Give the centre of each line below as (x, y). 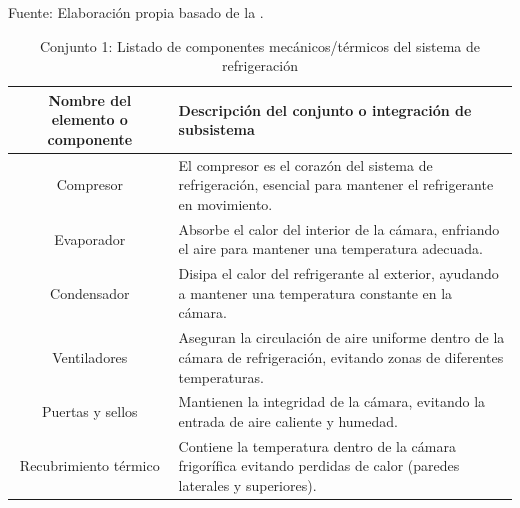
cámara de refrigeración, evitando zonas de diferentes (341, 356)
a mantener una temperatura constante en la (315, 292)
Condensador (90, 292)
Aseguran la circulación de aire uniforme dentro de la (341, 337)
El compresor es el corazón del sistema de (305, 164)
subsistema (216, 129)
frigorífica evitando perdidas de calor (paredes (319, 465)
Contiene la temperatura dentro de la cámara (317, 445)
